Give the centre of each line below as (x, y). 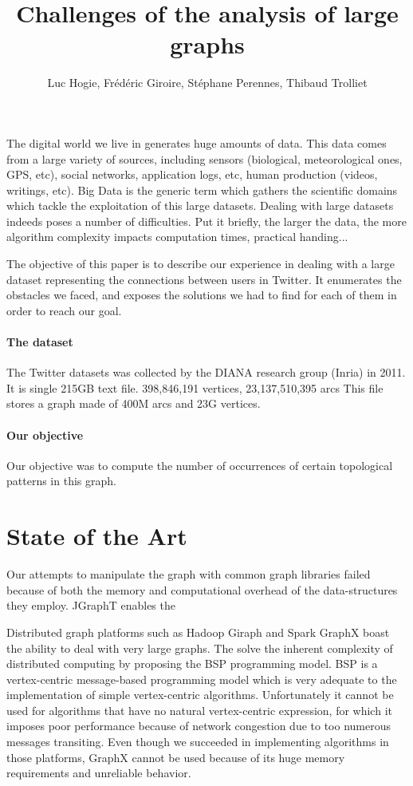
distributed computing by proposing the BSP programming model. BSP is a (192, 664)
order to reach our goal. (64, 310)
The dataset (40, 342)
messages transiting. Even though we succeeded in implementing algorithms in (198, 742)
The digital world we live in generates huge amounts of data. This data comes (197, 142)
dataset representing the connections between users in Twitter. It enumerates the (204, 279)
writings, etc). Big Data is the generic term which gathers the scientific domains (202, 190)
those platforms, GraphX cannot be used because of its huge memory (176, 757)
